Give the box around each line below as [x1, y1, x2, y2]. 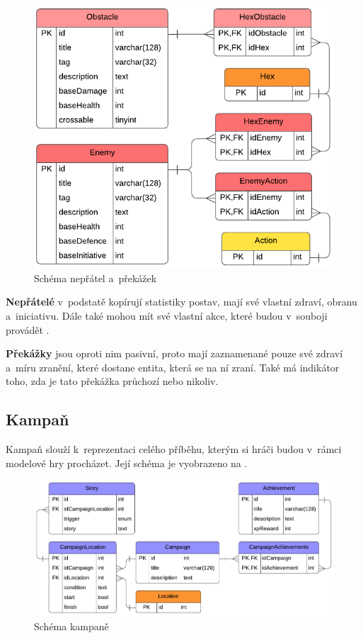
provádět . [6, 322, 50, 337]
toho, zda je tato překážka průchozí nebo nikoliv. [6, 374, 219, 388]
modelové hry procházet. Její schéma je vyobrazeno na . [6, 455, 248, 470]
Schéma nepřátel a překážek [34, 270, 157, 285]
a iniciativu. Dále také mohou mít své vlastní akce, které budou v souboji [6, 308, 328, 323]
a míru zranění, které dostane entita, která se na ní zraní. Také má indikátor [6, 359, 340, 374]
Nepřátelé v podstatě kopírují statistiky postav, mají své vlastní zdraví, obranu [6, 294, 357, 309]
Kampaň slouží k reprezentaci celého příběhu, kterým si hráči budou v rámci [6, 442, 342, 457]
